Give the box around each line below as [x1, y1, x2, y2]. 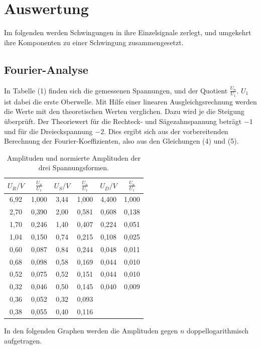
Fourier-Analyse [4, 61, 88, 77]
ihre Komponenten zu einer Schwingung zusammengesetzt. [4, 37, 184, 47]
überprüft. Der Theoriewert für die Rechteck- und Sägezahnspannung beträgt [4, 115, 242, 126]
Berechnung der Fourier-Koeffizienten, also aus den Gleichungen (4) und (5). [4, 136, 239, 146]
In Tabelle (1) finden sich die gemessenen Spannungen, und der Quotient [4, 85, 228, 95]
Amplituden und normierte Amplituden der [7, 152, 141, 163]
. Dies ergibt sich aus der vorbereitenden [104, 126, 228, 136]
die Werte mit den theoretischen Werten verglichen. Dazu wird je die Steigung [4, 106, 244, 117]
